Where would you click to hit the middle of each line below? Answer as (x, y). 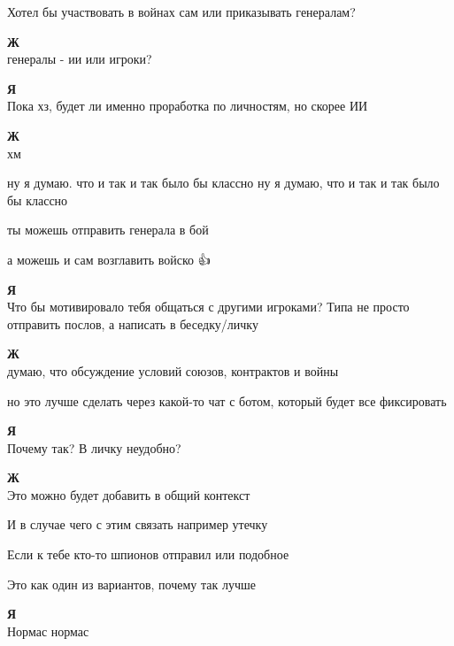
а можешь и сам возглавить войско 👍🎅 (111, 259)
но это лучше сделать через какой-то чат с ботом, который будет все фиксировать (227, 400)
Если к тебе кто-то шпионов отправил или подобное (148, 554)
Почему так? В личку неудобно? (94, 447)
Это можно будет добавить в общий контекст (129, 494)
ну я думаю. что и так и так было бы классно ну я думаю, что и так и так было (223, 183)
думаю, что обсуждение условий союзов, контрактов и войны (173, 370)
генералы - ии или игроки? (80, 59)
